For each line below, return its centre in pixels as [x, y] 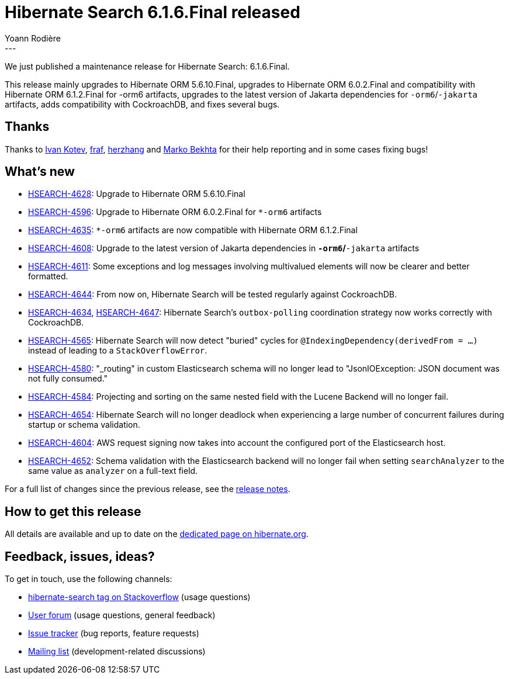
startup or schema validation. [84, 425]
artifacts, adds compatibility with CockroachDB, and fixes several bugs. [142, 104]
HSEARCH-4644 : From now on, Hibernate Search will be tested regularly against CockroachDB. [212, 295]
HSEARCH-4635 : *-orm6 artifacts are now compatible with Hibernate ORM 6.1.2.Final [193, 230]
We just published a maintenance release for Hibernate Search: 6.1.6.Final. [147, 66]
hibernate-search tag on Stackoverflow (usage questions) [139, 597]
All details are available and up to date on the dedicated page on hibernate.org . [157, 534]
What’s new [40, 172]
